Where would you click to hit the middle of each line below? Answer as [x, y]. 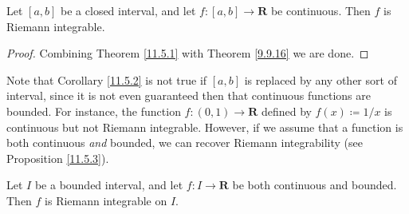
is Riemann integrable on [106, 200]
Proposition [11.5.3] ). [58, 158]
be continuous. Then [321, 10]
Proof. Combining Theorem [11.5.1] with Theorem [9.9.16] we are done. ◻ [188, 53]
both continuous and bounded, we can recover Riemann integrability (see [185, 143]
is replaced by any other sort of [321, 79]
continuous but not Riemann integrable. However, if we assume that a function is [205, 127]
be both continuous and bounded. [315, 185]
